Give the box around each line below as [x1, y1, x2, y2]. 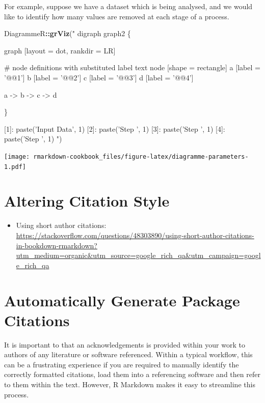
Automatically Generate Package [4, 290, 240, 310]
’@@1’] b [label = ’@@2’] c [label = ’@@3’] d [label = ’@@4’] [4, 72, 194, 82]
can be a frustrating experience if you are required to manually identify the [4, 359, 239, 369]
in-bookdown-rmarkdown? [16, 240, 97, 250]
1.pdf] [4, 163, 26, 170]
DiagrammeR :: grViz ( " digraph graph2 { [4, 28, 131, 39]
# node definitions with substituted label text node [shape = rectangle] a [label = [4, 62, 260, 73]
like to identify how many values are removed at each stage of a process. [4, 11, 229, 21]
